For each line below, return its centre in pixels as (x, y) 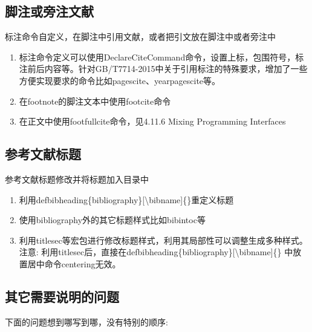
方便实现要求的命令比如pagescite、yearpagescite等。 (120, 80)
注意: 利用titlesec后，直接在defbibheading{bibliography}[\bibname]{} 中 (156, 252)
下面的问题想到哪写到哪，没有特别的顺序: (86, 321)
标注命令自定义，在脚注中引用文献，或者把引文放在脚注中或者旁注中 (140, 37)
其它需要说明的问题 (62, 296)
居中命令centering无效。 (74, 263)
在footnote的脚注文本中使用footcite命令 (95, 101)
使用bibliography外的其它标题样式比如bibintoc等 (112, 220)
